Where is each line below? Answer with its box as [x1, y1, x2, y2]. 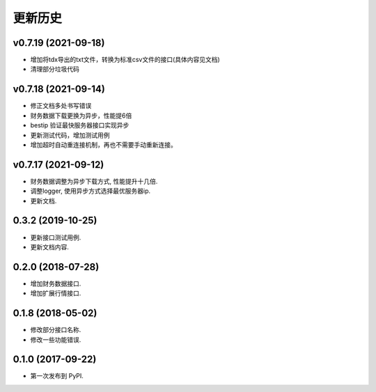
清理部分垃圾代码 [30, 65, 79, 73]
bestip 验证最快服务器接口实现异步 [30, 121, 130, 130]
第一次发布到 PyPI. [30, 372, 84, 380]
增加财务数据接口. [30, 279, 81, 288]
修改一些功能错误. [30, 335, 81, 344]
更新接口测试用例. [30, 233, 81, 242]
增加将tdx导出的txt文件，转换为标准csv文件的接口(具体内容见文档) [30, 56, 221, 64]
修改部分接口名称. [30, 326, 81, 334]
